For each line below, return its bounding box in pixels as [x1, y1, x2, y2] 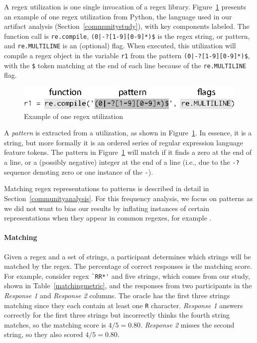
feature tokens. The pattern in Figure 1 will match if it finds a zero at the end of [4, 147, 252, 157]
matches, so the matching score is [4, 319, 106, 330]
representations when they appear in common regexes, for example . [4, 213, 212, 223]
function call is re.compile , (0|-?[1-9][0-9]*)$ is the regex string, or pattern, [4, 30, 250, 41]
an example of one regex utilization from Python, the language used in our [4, 11, 232, 21]
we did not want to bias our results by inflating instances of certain [4, 203, 209, 213]
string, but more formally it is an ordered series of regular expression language [4, 137, 243, 147]
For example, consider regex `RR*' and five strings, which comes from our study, [4, 270, 250, 281]
